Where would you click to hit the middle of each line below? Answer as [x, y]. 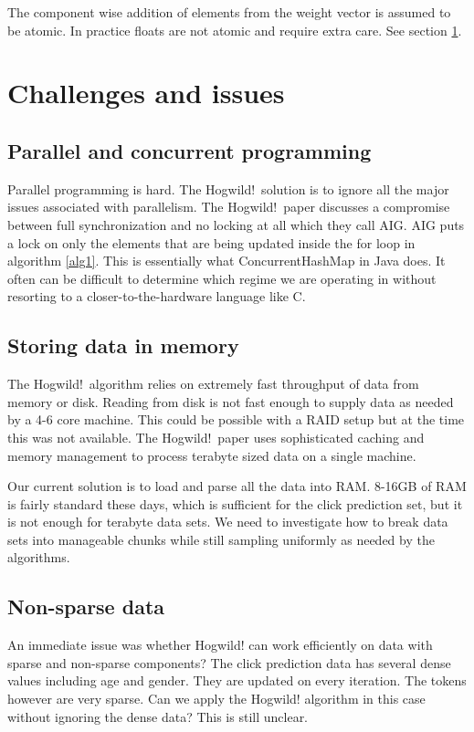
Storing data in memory [123, 345]
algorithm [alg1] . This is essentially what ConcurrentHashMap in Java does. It [226, 261]
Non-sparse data [86, 607]
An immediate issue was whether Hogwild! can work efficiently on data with [220, 645]
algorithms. [39, 557]
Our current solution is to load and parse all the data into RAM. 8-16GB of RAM [237, 486]
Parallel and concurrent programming [190, 150]
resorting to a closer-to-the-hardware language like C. [157, 296]
